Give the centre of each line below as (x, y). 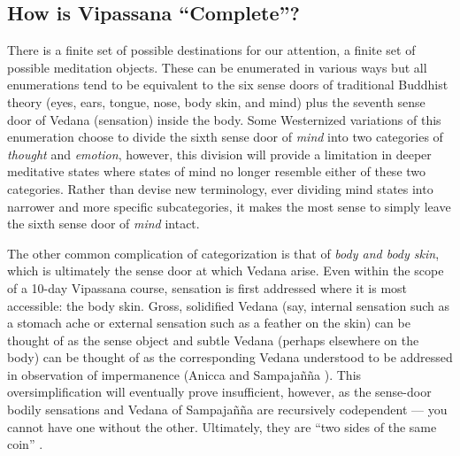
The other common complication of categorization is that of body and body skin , (223, 253)
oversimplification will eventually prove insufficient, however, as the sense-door (219, 392)
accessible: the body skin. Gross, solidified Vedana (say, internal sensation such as (228, 305)
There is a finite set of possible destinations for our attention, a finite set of (211, 50)
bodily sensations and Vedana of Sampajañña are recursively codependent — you (227, 410)
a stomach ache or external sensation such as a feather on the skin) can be (209, 323)
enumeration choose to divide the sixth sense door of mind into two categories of (225, 137)
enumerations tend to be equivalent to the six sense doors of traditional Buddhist (228, 85)
